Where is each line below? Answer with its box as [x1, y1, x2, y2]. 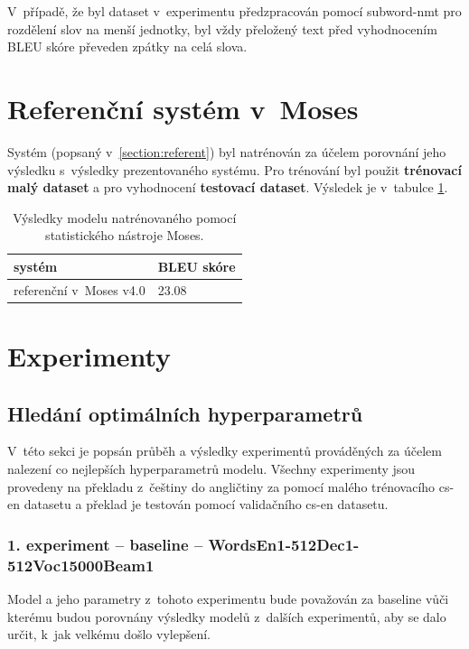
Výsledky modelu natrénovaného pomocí [13, 208, 237, 227]
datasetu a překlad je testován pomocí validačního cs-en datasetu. [23, 495, 389, 514]
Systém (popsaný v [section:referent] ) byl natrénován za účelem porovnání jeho [7, 142, 446, 161]
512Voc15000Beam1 [7, 553, 155, 576]
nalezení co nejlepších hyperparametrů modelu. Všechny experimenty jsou [7, 459, 416, 477]
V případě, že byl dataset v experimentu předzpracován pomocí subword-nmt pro [7, 2, 462, 20]
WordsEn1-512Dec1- [208, 533, 360, 555]
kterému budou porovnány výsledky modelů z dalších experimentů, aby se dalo [7, 607, 446, 626]
